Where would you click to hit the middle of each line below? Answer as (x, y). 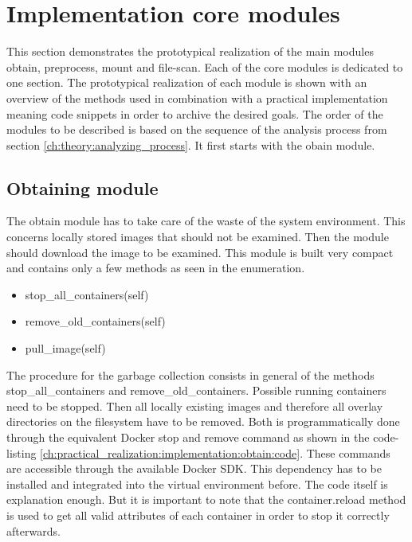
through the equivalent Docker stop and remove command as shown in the (188, 437)
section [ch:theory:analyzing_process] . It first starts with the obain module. (191, 144)
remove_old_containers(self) (95, 321)
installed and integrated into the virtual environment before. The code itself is (197, 484)
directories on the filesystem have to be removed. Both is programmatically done (203, 421)
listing (22, 452)
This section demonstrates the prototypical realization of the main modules (190, 51)
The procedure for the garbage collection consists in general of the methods (190, 374)
